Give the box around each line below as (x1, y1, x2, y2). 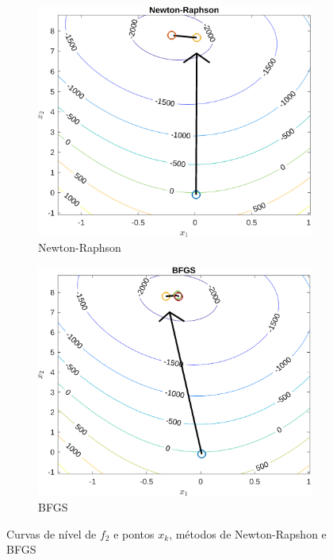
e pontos (113, 525, 155, 542)
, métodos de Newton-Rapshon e (169, 525, 327, 542)
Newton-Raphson (38, 239, 121, 256)
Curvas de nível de (6, 525, 97, 542)
